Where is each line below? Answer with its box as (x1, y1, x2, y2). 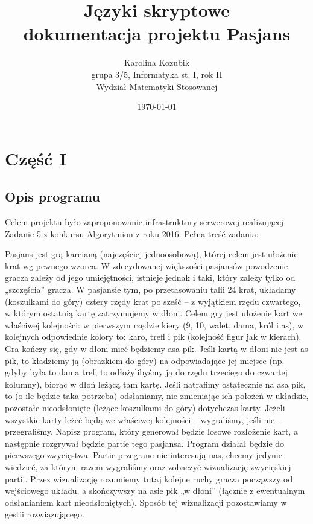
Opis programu (5, 187, 100, 206)
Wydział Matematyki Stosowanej (96, 80, 218, 92)
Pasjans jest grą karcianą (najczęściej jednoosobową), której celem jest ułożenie (5, 248, 298, 260)
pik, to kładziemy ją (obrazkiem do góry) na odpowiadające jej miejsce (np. (5, 354, 285, 366)
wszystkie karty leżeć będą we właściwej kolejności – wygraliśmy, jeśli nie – (5, 413, 282, 426)
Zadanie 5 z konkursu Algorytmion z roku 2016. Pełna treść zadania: (5, 227, 259, 240)
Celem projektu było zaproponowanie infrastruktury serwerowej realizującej (5, 216, 284, 228)
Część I (5, 145, 67, 170)
